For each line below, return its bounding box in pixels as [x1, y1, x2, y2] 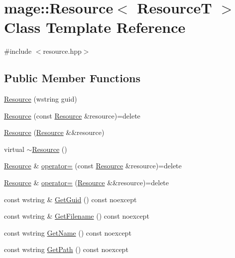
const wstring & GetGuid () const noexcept [4, 194, 137, 204]
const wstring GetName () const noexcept [4, 227, 131, 238]
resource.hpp [43, 46, 82, 56]
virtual [4, 143, 24, 154]
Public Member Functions [4, 70, 140, 86]
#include [4, 46, 32, 56]
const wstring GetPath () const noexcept [4, 244, 128, 255]
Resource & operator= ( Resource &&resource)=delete [4, 177, 169, 188]
